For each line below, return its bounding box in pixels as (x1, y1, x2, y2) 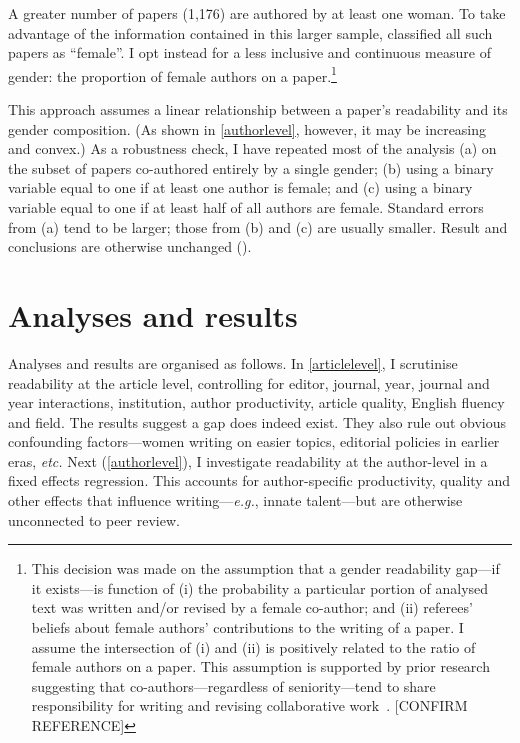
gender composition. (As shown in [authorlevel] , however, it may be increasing (8, 118, 487, 139)
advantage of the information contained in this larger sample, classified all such (8, 22, 493, 43)
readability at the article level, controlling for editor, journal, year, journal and (8, 372, 490, 393)
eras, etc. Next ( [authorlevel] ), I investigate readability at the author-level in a (8, 450, 488, 471)
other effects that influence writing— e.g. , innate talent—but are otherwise (8, 490, 463, 511)
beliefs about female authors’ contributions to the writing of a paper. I (31, 617, 464, 638)
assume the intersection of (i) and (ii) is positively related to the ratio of (31, 636, 476, 657)
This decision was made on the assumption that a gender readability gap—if (31, 558, 500, 579)
